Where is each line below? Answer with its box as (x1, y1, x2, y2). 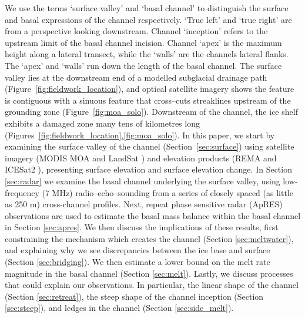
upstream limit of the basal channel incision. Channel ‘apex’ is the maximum (5, 36, 282, 48)
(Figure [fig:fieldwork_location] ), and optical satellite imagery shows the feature (5, 82, 294, 95)
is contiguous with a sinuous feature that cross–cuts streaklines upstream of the (5, 94, 291, 106)
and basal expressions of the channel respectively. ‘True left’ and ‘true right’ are (5, 13, 292, 25)
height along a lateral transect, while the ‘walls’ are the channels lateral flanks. (5, 48, 289, 60)
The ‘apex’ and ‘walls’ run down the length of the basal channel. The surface (5, 59, 282, 71)
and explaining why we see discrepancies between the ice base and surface (5, 244, 270, 256)
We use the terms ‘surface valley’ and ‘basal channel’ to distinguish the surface (5, 2, 289, 14)
